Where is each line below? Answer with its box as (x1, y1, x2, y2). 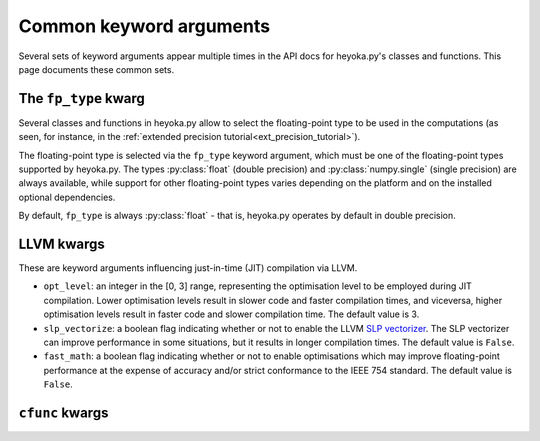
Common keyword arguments (18, 15, 270, 37)
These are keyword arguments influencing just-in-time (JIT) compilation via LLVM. (18, 262, 358, 274)
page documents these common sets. (18, 63, 175, 75)
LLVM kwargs (18, 236, 105, 252)
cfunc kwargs (18, 405, 109, 422)
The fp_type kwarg (18, 90, 145, 107)
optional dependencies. (18, 191, 116, 203)
